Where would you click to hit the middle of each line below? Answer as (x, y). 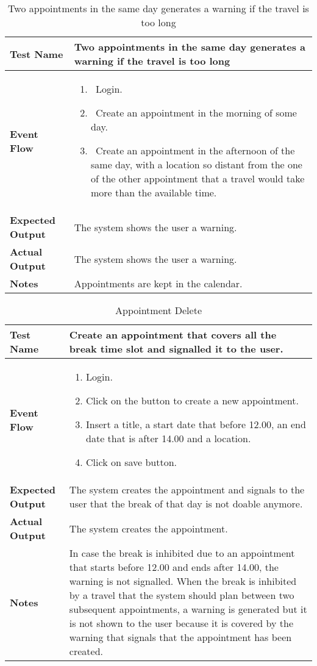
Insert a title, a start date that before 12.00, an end (196, 424)
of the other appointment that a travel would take (198, 178)
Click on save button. (132, 462)
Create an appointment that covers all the (173, 335)
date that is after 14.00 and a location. (169, 438)
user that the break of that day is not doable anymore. (186, 503)
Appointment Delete (158, 310)
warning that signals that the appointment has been (180, 637)
